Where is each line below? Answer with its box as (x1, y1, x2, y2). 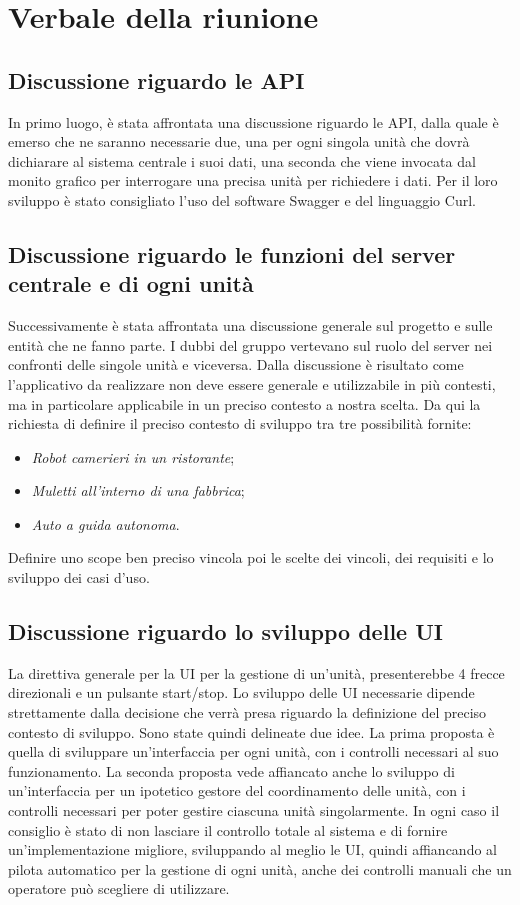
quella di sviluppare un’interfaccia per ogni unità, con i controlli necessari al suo (8, 741, 499, 762)
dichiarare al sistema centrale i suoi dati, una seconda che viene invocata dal (8, 150, 476, 171)
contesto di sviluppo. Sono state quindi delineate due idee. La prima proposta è (8, 721, 495, 742)
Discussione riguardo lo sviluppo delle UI (8, 616, 443, 647)
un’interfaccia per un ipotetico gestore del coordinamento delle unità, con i (8, 780, 466, 801)
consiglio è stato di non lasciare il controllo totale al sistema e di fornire (8, 819, 448, 840)
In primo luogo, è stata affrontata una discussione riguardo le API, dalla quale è (8, 111, 499, 132)
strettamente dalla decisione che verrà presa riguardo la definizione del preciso (8, 702, 487, 723)
